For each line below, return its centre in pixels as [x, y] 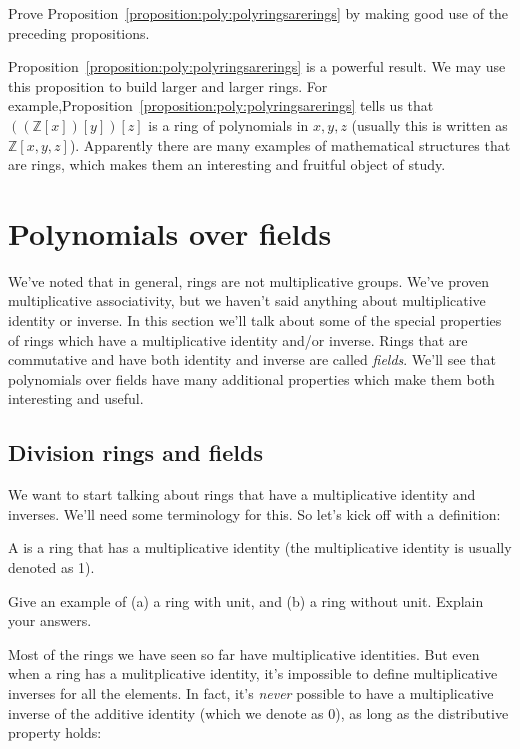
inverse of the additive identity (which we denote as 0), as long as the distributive [258, 712]
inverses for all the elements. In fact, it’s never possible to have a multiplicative [251, 692]
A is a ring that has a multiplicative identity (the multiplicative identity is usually [260, 547]
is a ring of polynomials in [228, 124]
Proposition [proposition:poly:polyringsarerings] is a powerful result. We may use [257, 66]
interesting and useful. [76, 398]
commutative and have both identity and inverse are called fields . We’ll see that [252, 359]
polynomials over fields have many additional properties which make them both [251, 378]
